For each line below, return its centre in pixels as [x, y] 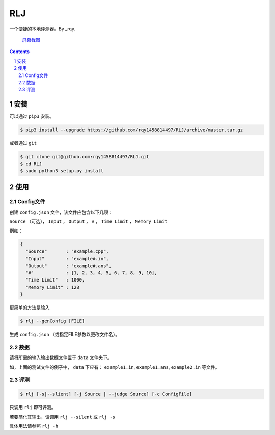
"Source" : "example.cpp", [67, 251]
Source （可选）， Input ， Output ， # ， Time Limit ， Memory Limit [88, 221]
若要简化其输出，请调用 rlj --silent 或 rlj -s [62, 417]
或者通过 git [23, 143]
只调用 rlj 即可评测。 [33, 407]
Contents [20, 52]
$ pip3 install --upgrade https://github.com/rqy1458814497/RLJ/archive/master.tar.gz [132, 130]
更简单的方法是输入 [30, 308]
